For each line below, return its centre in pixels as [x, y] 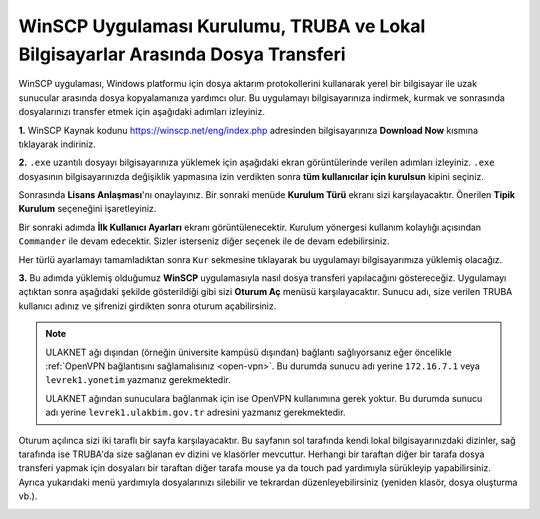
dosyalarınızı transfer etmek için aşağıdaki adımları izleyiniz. [141, 112]
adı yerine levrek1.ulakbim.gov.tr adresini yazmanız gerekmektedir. [195, 412]
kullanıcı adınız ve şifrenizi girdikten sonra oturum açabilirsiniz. [147, 306]
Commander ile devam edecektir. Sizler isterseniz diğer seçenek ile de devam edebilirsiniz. [204, 241]
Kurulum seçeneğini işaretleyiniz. [87, 209]
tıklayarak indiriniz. [57, 144]
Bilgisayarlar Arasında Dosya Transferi [182, 54]
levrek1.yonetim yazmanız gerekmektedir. [138, 380]
